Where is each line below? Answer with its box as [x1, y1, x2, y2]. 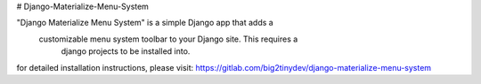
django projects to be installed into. [61, 46, 191, 57]
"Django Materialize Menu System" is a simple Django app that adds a [16, 18, 273, 28]
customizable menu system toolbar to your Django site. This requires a [38, 34, 298, 44]
